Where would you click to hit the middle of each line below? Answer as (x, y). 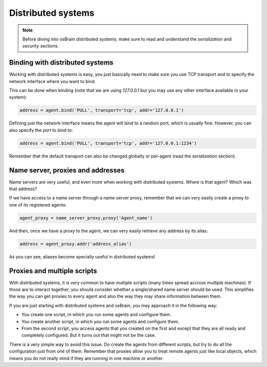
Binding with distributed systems (61, 62)
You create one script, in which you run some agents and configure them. (96, 315)
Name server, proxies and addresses (67, 170)
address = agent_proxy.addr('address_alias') (76, 244)
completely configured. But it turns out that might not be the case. (89, 335)
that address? (23, 189)
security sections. (41, 46)
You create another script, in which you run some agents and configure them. (100, 322)
